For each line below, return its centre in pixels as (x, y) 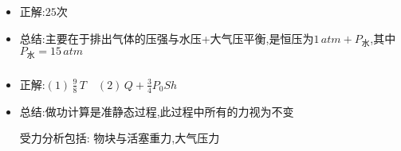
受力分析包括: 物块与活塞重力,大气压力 (120, 138)
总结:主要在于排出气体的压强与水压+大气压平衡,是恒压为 (167, 38)
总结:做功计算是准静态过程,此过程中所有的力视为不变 (157, 111)
